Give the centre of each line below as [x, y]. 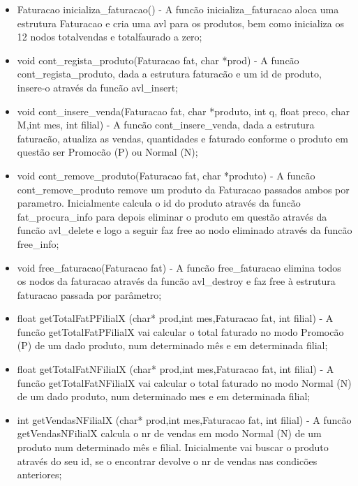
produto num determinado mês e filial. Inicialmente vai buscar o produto [173, 447]
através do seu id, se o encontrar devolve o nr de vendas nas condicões [167, 461]
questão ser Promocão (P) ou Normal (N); [107, 152]
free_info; [38, 243]
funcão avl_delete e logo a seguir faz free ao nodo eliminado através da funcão [185, 230]
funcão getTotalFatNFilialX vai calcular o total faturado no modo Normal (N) [184, 382]
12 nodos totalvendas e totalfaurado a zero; [110, 37]
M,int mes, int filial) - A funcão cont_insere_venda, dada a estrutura [166, 125]
